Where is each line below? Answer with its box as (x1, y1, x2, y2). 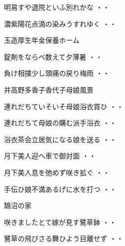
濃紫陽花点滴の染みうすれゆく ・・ (4, 18, 117, 29)
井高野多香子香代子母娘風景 (4, 84, 94, 94)
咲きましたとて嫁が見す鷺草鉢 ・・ (4, 216, 117, 227)
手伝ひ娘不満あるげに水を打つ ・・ (4, 184, 117, 194)
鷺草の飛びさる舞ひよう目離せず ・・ (4, 233, 124, 244)
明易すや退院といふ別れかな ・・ (4, 2, 110, 12)
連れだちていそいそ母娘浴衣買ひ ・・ (4, 101, 124, 111)
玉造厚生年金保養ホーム (4, 35, 80, 45)
